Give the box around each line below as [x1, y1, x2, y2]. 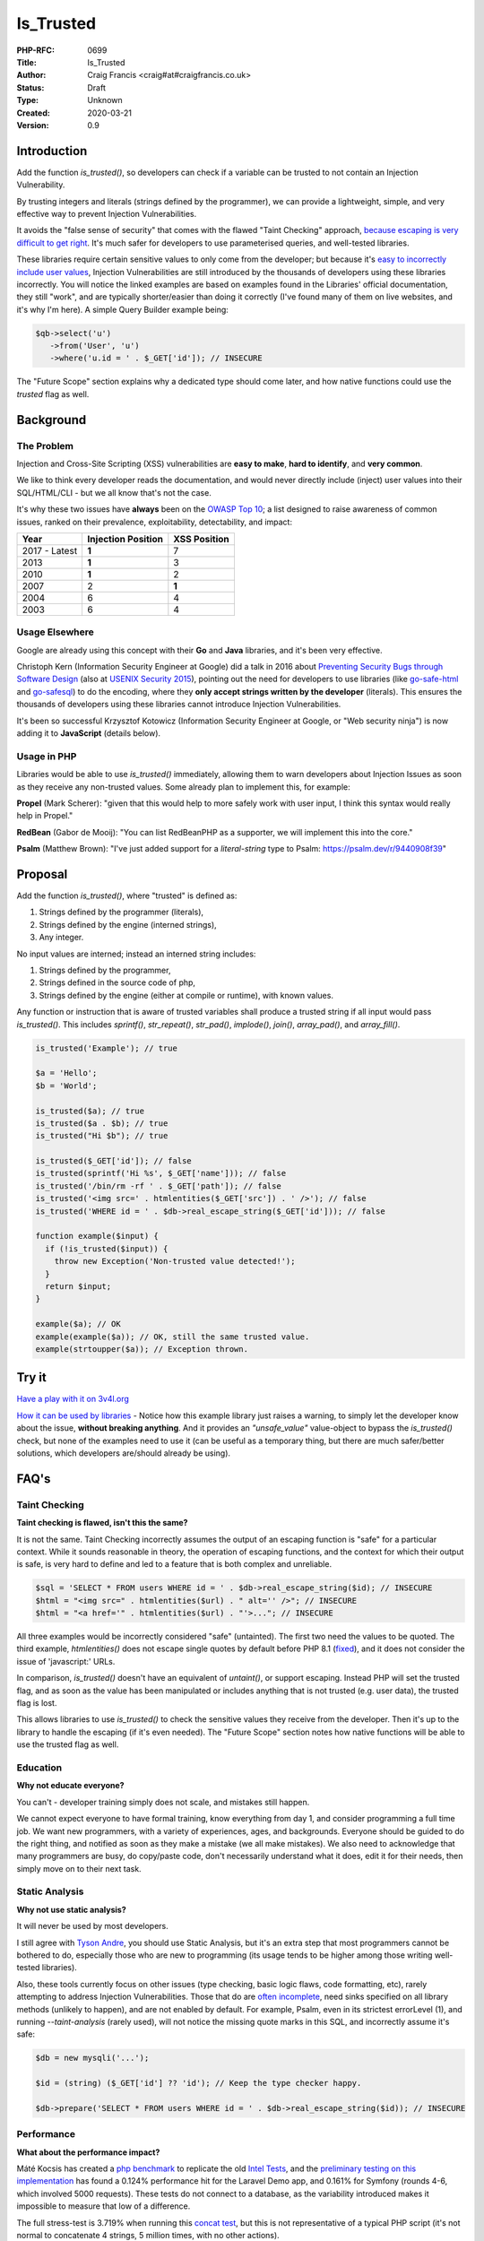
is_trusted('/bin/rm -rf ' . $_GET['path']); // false [35, 1181, 281, 1191]
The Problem [16, 439, 74, 452]
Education [16, 1761, 63, 1774]
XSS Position [173, 532, 230, 545]
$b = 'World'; [35, 1080, 98, 1091]
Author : [16, 70, 47, 81]
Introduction [16, 143, 88, 159]
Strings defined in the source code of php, [39, 977, 196, 988]
